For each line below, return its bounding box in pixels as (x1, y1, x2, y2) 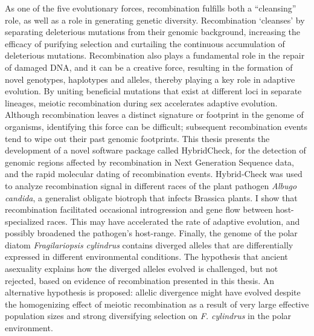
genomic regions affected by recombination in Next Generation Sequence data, (5, 155, 294, 168)
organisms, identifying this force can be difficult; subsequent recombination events (5, 120, 308, 132)
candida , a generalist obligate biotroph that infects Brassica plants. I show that (5, 191, 298, 204)
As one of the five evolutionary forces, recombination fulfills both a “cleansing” (5, 2, 296, 14)
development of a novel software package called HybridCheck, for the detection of (5, 144, 306, 157)
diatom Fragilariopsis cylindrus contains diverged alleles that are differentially (5, 238, 293, 251)
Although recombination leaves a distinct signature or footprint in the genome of (5, 108, 304, 121)
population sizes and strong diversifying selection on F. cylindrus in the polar (5, 309, 292, 322)
